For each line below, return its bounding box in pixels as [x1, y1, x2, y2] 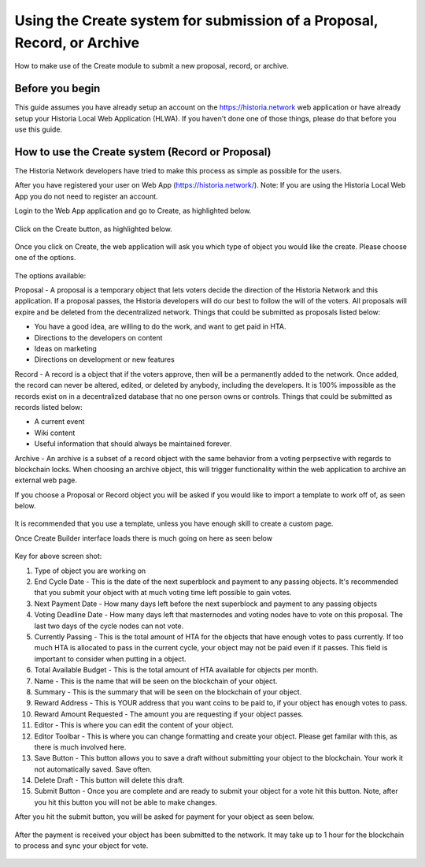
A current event [34, 417, 85, 426]
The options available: [14, 270, 87, 280]
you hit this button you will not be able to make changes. [34, 797, 217, 807]
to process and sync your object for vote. [14, 841, 149, 850]
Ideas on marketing [34, 344, 98, 354]
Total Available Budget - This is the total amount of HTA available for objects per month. [34, 665, 319, 675]
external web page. [14, 475, 78, 485]
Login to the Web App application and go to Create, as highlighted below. [14, 206, 252, 216]
